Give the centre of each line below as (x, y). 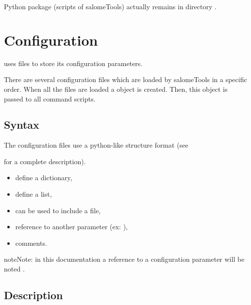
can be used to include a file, (58, 210)
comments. (31, 243)
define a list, (33, 194)
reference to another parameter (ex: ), (71, 227)
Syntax (22, 125)
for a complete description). (45, 161)
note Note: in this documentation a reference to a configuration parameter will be (124, 259)
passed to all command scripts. (50, 98)
